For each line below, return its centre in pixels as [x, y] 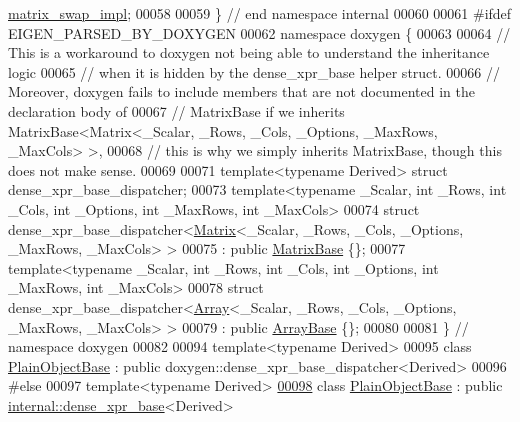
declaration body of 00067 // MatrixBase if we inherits [176, 110]
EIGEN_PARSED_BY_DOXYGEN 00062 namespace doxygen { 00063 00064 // [259, 32]
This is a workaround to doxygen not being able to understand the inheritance [249, 52]
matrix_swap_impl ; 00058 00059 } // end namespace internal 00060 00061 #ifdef [260, 13]
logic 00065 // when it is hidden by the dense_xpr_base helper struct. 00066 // [254, 71]
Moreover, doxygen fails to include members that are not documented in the [241, 91]
